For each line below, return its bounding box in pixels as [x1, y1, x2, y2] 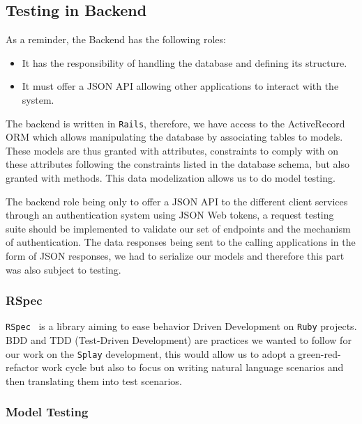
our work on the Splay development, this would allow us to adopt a [6, 346, 295, 361]
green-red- [298, 346, 341, 361]
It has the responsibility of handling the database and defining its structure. [22, 55, 347, 70]
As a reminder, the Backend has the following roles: [6, 32, 226, 47]
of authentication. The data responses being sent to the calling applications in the [6, 235, 356, 249]
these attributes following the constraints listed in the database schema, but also [6, 157, 350, 171]
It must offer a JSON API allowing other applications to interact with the [22, 79, 339, 93]
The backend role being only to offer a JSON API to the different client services [6, 194, 348, 208]
